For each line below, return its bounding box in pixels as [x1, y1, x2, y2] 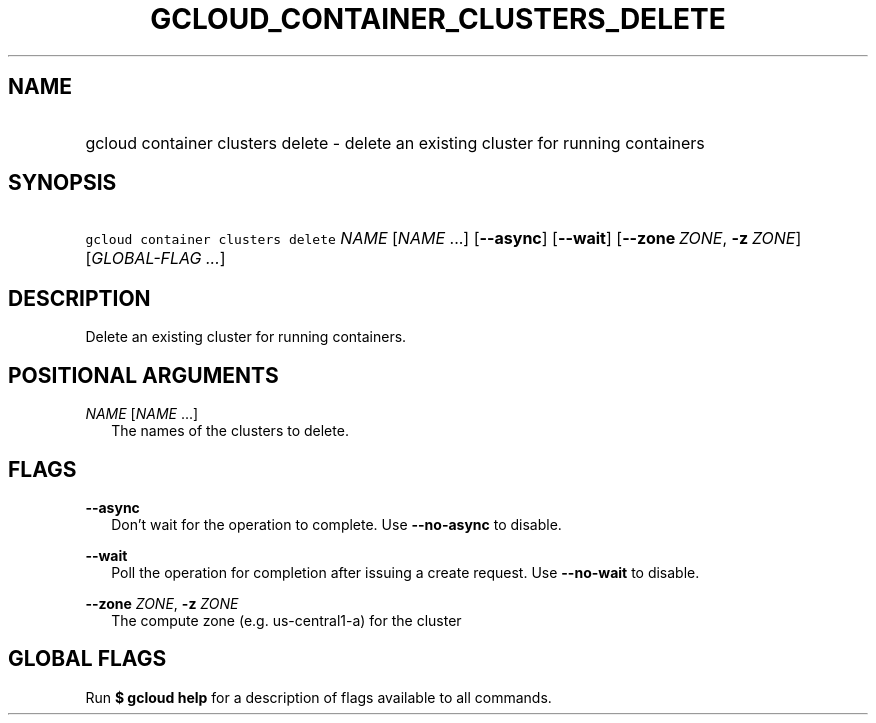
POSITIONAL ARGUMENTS [8, 362, 279, 388]
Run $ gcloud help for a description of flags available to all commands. [85, 688, 552, 706]
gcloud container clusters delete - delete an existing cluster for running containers [85, 132, 705, 153]
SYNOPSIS [8, 170, 117, 196]
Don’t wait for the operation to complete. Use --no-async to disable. [111, 515, 562, 533]
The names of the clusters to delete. [111, 422, 349, 440]
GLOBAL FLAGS [8, 646, 167, 672]
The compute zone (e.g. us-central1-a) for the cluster [111, 611, 462, 629]
